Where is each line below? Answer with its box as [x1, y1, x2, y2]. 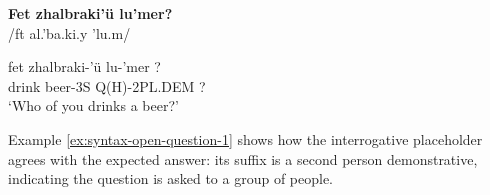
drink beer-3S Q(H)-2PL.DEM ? [8, 75, 206, 96]
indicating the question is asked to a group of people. [8, 168, 334, 189]
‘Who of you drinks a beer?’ [8, 95, 179, 116]
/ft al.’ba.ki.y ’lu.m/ [8, 22, 131, 43]
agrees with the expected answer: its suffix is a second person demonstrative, [8, 148, 478, 169]
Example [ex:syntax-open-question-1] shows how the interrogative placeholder [8, 128, 483, 149]
